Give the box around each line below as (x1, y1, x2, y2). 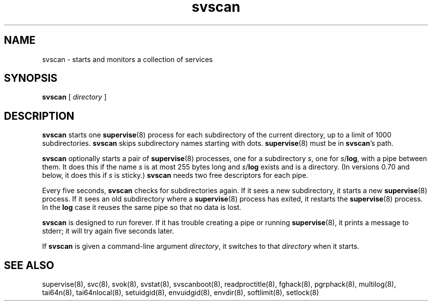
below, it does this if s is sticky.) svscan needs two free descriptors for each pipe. (42, 171, 308, 180)
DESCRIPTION (4, 109, 74, 122)
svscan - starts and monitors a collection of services (42, 55, 213, 64)
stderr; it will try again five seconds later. (42, 227, 174, 236)
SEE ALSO (4, 259, 54, 271)
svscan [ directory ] (42, 93, 107, 102)
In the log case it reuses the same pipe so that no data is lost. (42, 203, 242, 212)
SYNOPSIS (4, 72, 58, 85)
